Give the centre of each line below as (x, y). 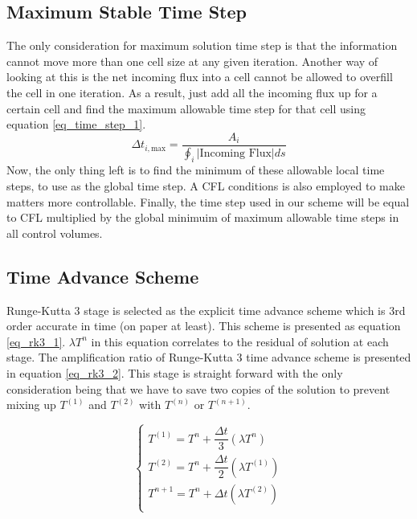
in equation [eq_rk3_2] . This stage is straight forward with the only (175, 373)
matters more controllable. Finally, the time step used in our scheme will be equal (208, 201)
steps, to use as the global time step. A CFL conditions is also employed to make (206, 186)
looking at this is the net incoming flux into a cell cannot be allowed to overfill (200, 77)
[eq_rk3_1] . (36, 341)
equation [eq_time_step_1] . (76, 124)
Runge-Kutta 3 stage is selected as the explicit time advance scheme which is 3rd (206, 310)
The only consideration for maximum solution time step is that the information (202, 45)
